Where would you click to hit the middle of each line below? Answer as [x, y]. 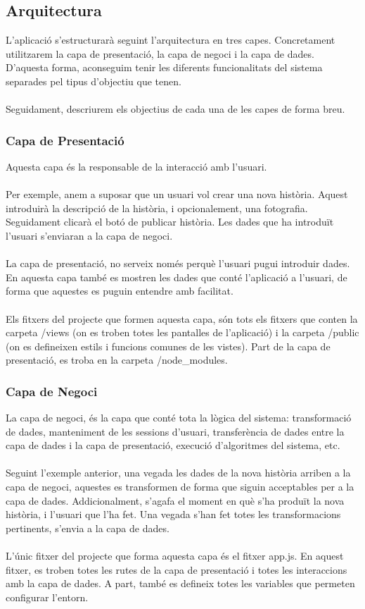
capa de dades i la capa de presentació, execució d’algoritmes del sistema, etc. [173, 445]
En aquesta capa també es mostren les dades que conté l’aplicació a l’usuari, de [177, 277]
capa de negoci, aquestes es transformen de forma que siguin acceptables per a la [180, 487]
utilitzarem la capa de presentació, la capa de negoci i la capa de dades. [160, 53]
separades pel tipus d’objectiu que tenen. [94, 81]
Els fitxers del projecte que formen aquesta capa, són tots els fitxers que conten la [182, 318]
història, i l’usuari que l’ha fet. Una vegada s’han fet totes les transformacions [173, 514]
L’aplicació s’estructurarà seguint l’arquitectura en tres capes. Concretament [171, 40]
